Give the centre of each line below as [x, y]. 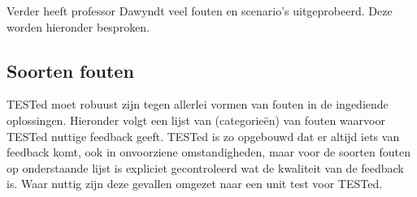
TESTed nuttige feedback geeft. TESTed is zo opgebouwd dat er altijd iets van [203, 136]
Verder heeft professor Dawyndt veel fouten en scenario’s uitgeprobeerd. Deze [200, 11]
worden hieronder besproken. [78, 26]
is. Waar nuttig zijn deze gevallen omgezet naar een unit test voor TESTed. [195, 184]
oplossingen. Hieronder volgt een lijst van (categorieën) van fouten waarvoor [196, 120]
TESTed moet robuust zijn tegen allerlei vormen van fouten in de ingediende [198, 104]
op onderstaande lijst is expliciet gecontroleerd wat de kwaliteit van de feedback [205, 167]
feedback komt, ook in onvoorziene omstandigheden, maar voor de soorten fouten [208, 152]
